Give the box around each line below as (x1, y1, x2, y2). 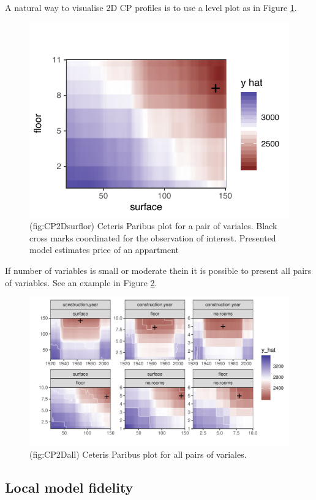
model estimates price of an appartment (29, 243, 179, 256)
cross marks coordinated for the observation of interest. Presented (29, 231, 276, 244)
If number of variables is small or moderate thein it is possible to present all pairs (5, 263, 312, 276)
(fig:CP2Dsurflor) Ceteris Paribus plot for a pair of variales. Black (29, 219, 277, 232)
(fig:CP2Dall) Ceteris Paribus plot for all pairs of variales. (29, 447, 247, 460)
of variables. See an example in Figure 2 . (5, 276, 157, 289)
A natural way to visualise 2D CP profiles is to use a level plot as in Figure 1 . (5, 1, 297, 13)
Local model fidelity (5, 477, 134, 496)
